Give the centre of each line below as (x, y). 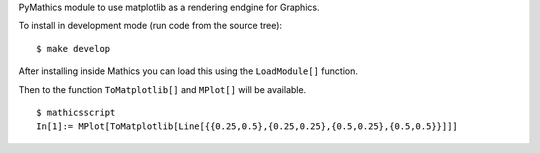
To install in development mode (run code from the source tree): (150, 26)
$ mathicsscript (76, 112)
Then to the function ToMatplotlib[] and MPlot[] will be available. (162, 89)
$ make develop (73, 48)
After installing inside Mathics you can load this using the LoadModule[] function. (188, 71)
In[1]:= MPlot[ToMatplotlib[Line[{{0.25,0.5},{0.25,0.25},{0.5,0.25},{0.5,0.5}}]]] (247, 126)
